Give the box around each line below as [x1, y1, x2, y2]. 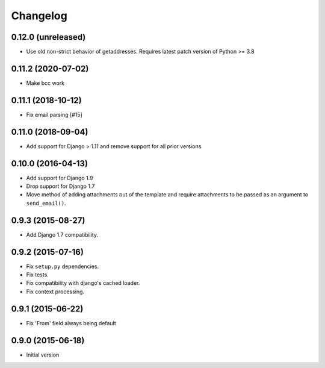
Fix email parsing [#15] [26, 111, 82, 118]
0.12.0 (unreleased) [11, 32, 86, 42]
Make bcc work [26, 79, 65, 87]
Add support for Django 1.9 [26, 174, 93, 181]
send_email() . [26, 199, 66, 207]
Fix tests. [26, 271, 49, 278]
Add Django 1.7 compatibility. [26, 231, 99, 238]
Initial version [26, 351, 60, 358]
